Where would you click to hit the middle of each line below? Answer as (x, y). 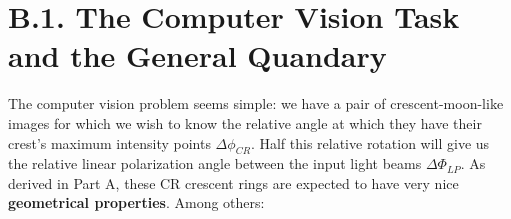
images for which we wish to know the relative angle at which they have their (245, 122)
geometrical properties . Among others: (136, 202)
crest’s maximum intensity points (109, 142)
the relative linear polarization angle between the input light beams (215, 163)
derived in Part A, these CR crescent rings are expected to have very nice (233, 182)
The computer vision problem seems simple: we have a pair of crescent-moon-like (256, 103)
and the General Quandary (197, 55)
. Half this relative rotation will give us (370, 142)
